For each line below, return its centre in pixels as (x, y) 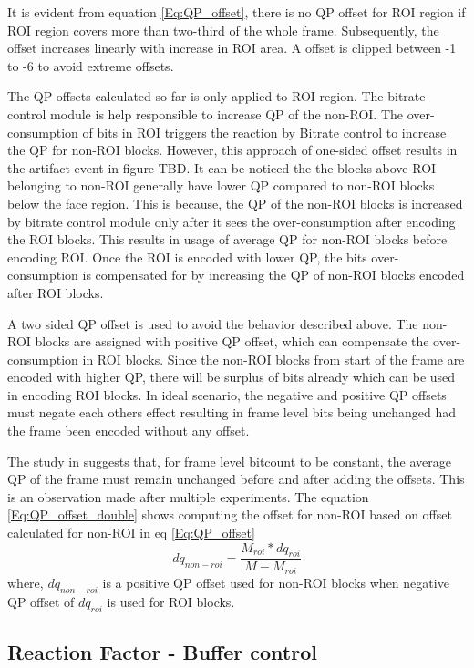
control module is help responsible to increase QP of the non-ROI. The (206, 113)
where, (26, 582)
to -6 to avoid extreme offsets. (91, 65)
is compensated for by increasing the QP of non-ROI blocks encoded (273, 275)
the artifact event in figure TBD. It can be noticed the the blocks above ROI (222, 167)
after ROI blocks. (56, 292)
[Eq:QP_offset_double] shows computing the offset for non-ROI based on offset (230, 514)
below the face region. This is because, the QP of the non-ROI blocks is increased (235, 203)
